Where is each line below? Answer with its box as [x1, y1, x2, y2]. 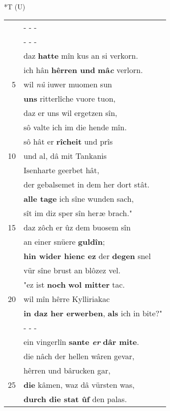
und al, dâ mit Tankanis [24, 149, 107, 161]
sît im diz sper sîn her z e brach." [24, 207, 132, 219]
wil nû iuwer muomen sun [24, 78, 112, 90]
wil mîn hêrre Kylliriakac [24, 293, 110, 304]
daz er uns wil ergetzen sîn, [24, 107, 117, 118]
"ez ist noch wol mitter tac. [24, 278, 125, 290]
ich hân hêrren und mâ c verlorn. [24, 64, 143, 75]
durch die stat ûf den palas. [24, 393, 127, 405]
